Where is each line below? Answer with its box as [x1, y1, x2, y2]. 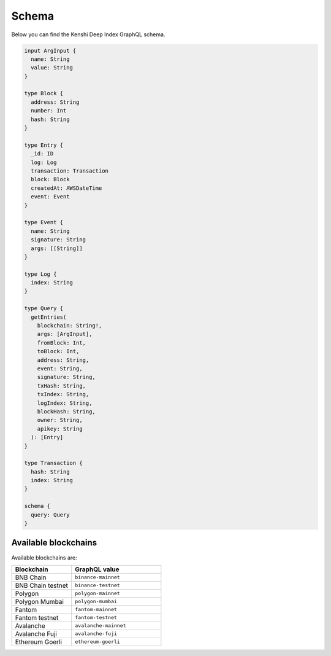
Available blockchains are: [11, 553, 78, 561]
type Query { [24, 305, 64, 312]
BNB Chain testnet [15, 581, 69, 590]
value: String [31, 64, 74, 71]
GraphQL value [74, 565, 120, 574]
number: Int [31, 107, 67, 114]
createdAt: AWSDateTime [31, 184, 102, 192]
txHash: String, [37, 382, 86, 389]
